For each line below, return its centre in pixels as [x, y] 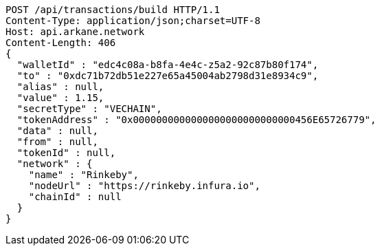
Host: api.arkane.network [75, 32]
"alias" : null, [60, 87]
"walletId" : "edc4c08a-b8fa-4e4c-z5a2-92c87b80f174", [168, 65]
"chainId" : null [75, 197]
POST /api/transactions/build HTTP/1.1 [113, 10]
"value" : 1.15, [60, 98]
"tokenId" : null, [66, 153]
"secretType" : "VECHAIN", [89, 109]
